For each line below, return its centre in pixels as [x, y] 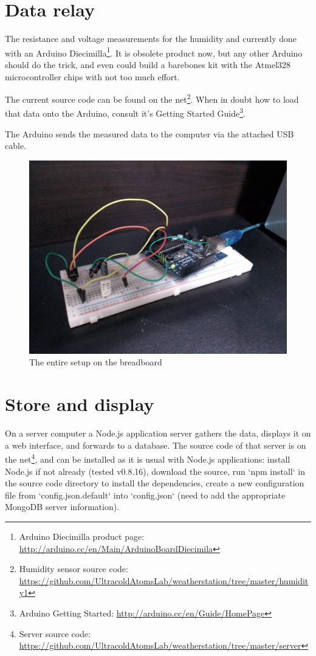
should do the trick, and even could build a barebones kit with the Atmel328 [148, 64]
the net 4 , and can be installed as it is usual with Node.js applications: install [148, 458]
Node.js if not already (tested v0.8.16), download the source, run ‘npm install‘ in [155, 471]
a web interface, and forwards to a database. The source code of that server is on [156, 445]
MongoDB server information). [62, 507]
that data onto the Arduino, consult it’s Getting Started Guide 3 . [125, 112]
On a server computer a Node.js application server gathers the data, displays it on [158, 433]
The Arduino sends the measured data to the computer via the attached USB [149, 133]
